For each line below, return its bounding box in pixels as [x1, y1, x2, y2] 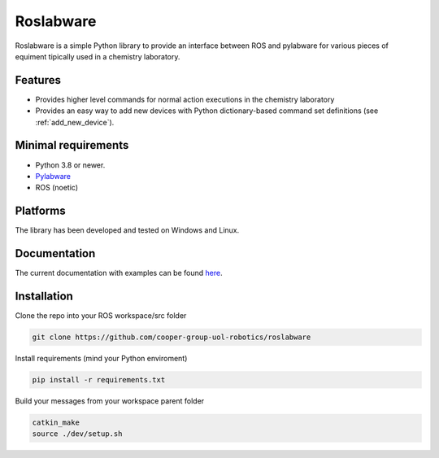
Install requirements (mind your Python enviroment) [15, 354, 188, 363]
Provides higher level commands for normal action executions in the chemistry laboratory [35, 94, 335, 104]
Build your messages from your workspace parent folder [15, 395, 205, 406]
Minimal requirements [15, 138, 129, 152]
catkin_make [32, 417, 80, 427]
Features [15, 73, 61, 87]
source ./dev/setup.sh [32, 430, 123, 438]
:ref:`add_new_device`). [35, 117, 115, 127]
